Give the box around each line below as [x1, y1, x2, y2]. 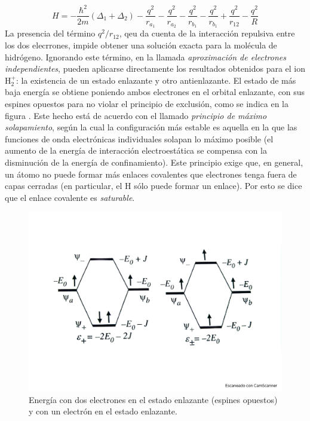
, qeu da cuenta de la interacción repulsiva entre [119, 27, 295, 39]
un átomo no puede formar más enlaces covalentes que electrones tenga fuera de [5, 167, 297, 180]
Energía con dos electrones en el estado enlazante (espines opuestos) [29, 393, 278, 405]
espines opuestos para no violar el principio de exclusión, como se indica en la [5, 97, 289, 109]
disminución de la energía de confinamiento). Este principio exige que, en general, [5, 155, 303, 168]
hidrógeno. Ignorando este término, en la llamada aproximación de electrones [5, 50, 286, 63]
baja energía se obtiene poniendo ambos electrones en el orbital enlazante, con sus [5, 86, 305, 98]
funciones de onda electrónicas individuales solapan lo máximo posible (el [5, 132, 274, 145]
